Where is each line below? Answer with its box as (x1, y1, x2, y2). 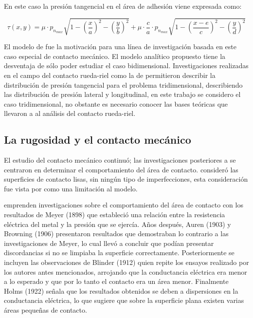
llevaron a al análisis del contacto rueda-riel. (4, 108, 136, 118)
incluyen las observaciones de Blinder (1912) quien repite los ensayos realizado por (4, 257, 249, 267)
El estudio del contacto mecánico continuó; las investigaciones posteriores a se (4, 155, 236, 165)
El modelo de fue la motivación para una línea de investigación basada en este (4, 41, 237, 52)
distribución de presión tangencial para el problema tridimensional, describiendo (4, 79, 243, 90)
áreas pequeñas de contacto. (4, 305, 87, 315)
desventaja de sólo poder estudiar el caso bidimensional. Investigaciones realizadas (4, 60, 249, 71)
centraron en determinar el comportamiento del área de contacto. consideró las (4, 164, 238, 174)
